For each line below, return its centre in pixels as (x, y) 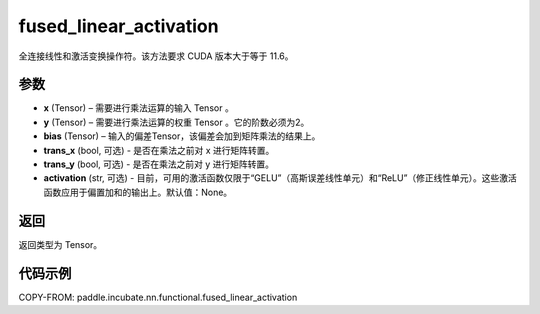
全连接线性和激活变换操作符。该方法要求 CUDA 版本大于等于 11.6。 (156, 56)
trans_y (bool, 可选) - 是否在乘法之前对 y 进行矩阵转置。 (159, 164)
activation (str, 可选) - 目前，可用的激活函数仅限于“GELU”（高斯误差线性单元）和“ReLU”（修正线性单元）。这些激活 (280, 178)
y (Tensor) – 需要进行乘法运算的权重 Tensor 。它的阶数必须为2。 (176, 122)
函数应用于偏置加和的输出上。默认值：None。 (138, 192)
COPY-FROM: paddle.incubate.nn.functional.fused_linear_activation (158, 297)
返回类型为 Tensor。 (60, 244)
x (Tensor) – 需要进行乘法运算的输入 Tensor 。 (138, 108)
